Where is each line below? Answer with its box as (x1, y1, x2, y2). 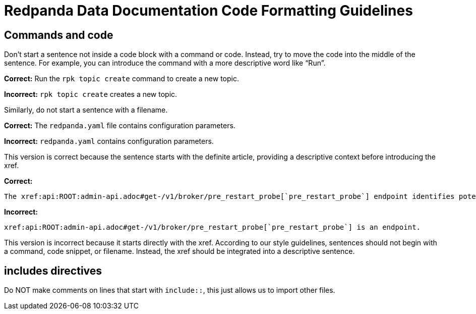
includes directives (4, 264, 102, 277)
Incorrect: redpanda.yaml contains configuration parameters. (4, 137, 214, 146)
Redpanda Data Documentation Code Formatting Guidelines (4, 2, 413, 19)
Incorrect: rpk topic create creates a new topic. (4, 90, 177, 99)
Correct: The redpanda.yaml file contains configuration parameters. (4, 121, 235, 130)
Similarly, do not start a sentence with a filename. (4, 106, 168, 115)
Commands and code (4, 28, 113, 41)
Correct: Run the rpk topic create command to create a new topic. (4, 74, 239, 83)
